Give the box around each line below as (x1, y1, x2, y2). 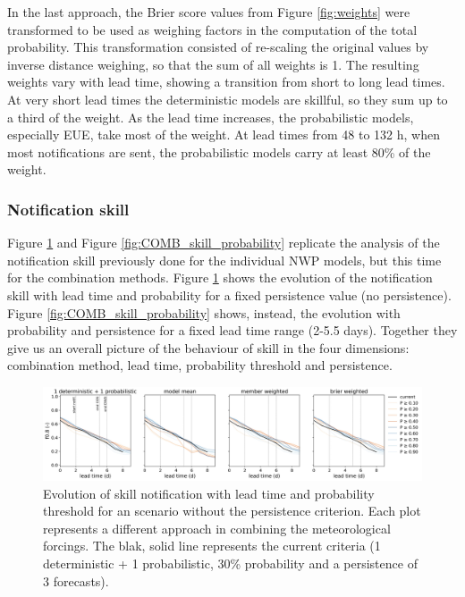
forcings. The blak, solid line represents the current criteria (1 (43, 536, 381, 555)
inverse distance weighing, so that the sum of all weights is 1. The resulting (7, 55, 419, 73)
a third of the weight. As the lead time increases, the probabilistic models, (7, 107, 414, 126)
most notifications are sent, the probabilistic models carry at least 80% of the (7, 142, 431, 161)
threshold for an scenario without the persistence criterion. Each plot (43, 501, 421, 520)
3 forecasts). (43, 571, 109, 590)
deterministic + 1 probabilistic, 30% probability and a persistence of (43, 554, 418, 573)
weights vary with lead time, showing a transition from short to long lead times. (7, 72, 445, 91)
